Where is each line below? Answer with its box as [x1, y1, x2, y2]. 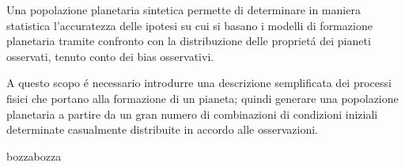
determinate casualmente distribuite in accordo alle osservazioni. [6, 121, 319, 138]
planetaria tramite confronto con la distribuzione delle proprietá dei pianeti [6, 32, 371, 49]
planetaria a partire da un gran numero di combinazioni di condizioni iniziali [6, 105, 378, 122]
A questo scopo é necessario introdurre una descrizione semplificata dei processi [6, 74, 392, 91]
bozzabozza [6, 147, 62, 164]
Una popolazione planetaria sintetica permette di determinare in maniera [6, 2, 361, 17]
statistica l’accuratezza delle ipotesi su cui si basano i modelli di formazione [6, 17, 373, 33]
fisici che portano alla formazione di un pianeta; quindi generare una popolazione [6, 89, 399, 106]
